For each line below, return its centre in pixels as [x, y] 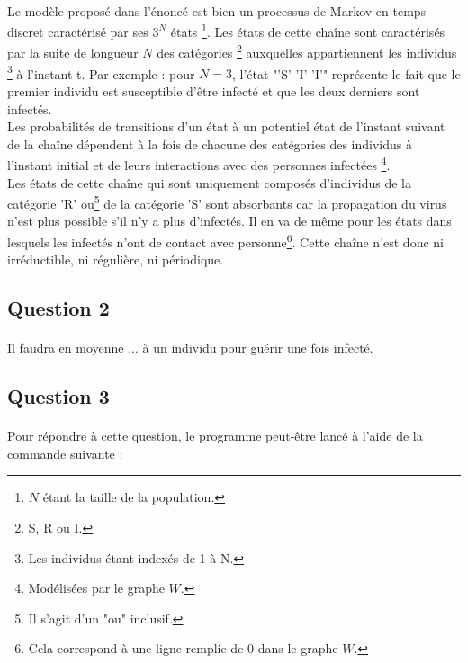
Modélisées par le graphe [96, 588]
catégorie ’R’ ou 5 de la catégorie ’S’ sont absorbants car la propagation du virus [227, 202]
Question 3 [58, 396]
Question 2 [58, 308]
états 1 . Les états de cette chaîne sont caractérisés [308, 30]
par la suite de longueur [73, 53]
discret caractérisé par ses [78, 31]
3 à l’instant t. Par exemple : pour [101, 72]
